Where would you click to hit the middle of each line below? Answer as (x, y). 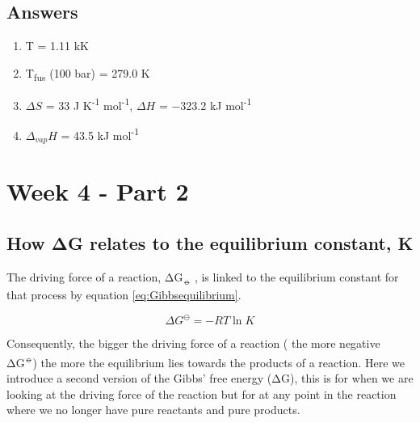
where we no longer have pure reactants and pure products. (153, 410)
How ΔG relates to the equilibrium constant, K (210, 243)
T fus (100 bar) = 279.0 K (88, 74)
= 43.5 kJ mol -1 (100, 134)
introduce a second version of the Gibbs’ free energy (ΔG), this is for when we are (210, 377)
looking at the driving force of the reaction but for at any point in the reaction (202, 393)
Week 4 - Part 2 (98, 191)
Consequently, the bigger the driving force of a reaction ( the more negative (193, 343)
